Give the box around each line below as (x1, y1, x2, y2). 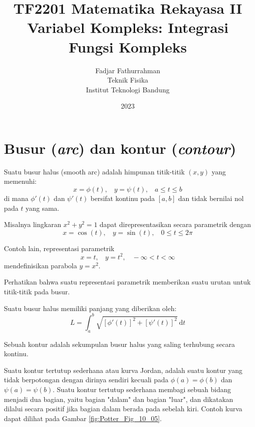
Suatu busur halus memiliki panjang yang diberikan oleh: (4, 303, 177, 313)
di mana (4, 193, 28, 203)
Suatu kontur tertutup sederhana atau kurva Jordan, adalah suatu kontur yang (4, 365, 243, 375)
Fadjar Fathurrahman (95, 65, 160, 75)
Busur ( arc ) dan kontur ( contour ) (4, 138, 236, 158)
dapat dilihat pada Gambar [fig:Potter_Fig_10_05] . (4, 413, 162, 423)
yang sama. (25, 202, 59, 213)
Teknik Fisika (107, 75, 148, 85)
